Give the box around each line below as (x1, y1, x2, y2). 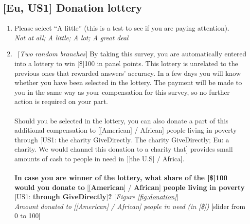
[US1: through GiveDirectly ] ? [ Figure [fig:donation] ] (14, 191, 179, 202)
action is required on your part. (14, 96, 108, 106)
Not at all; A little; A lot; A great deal (14, 32, 128, 42)
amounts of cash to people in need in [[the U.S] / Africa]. (14, 153, 185, 163)
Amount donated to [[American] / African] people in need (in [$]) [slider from (14, 201, 246, 211)
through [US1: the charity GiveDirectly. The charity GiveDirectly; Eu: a (14, 134, 230, 144)
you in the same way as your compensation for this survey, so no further (14, 86, 230, 97)
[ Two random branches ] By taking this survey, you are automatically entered (18, 49, 247, 59)
